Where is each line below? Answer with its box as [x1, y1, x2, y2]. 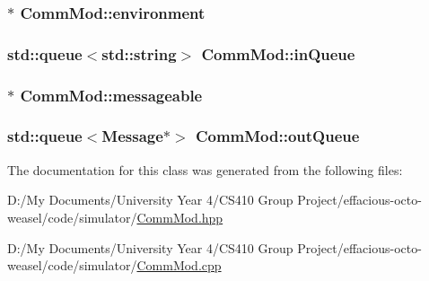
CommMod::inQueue [201, 42, 355, 65]
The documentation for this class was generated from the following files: [7, 160, 403, 179]
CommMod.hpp [136, 207, 223, 226]
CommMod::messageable [20, 83, 203, 106]
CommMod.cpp [136, 256, 222, 275]
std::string [101, 42, 177, 65]
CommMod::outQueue [195, 125, 360, 147]
